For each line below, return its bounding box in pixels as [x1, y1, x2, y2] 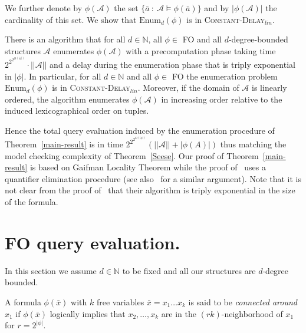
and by [204, 2, 229, 14]
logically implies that [50, 307, 126, 319]
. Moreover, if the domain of [137, 81, 239, 94]
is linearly [252, 81, 287, 94]
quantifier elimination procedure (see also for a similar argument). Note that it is [5, 172, 301, 184]
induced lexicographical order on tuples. [5, 104, 149, 117]
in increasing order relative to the [161, 93, 282, 105]
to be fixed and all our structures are [122, 264, 256, 276]
